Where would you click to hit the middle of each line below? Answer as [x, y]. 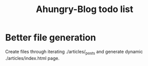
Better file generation [51, 38]
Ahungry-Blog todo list [85, 9]
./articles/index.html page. [32, 58]
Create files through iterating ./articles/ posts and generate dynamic [74, 52]
